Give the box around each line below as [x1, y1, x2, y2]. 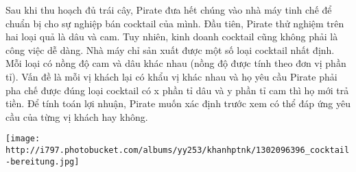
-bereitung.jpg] [5, 156, 80, 167]
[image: [5, 134, 40, 144]
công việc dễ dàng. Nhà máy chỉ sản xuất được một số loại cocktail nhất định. [5, 42, 335, 57]
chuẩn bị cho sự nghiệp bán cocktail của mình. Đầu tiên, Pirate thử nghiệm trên [5, 16, 344, 30]
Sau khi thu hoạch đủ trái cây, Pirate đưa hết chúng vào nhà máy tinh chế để [5, 3, 332, 16]
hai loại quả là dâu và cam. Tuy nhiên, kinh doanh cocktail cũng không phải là [5, 29, 338, 44]
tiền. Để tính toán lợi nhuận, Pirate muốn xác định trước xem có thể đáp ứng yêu [5, 96, 351, 111]
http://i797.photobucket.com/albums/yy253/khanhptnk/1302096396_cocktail [5, 145, 350, 155]
